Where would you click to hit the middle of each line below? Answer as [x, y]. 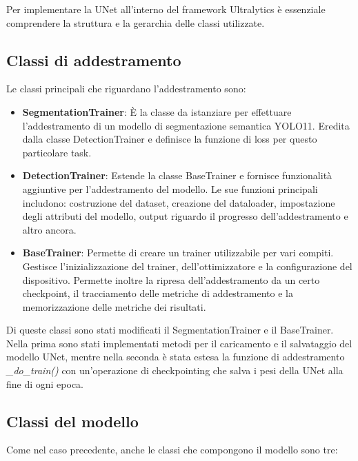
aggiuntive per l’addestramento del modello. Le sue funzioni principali [170, 188]
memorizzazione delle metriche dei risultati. [114, 306]
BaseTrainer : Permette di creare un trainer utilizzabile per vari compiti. [178, 253]
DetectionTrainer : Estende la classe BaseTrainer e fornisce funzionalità [177, 175]
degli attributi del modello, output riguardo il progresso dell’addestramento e [185, 216]
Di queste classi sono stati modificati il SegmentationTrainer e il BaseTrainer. [170, 330]
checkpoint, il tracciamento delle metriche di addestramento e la [158, 293]
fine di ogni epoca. [45, 383]
